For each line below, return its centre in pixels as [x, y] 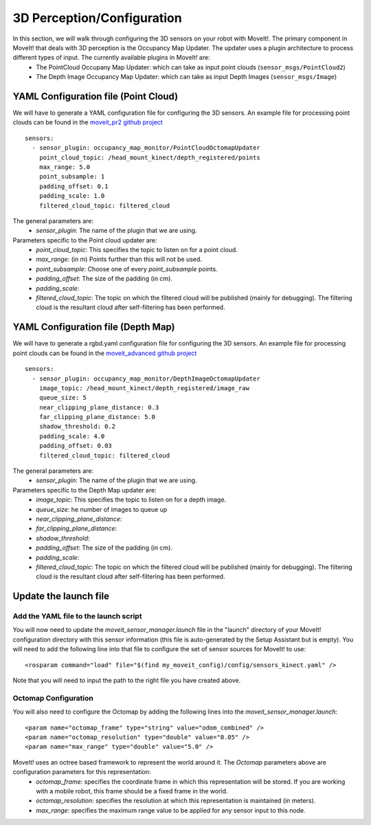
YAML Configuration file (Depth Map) [94, 327]
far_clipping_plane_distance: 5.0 [97, 417]
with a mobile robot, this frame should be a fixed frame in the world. [132, 791]
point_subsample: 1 [72, 177]
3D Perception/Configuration [97, 18]
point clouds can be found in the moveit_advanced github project [105, 353]
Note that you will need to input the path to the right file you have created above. [127, 681]
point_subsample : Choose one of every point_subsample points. [127, 269]
